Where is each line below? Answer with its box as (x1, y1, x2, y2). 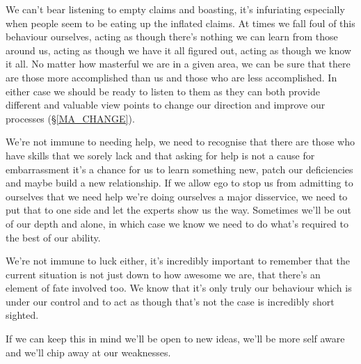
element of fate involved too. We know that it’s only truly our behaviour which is (6, 280, 352, 295)
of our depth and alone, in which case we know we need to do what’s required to (6, 216, 348, 230)
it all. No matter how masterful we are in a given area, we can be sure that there (6, 56, 351, 71)
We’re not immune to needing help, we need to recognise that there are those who (6, 134, 355, 149)
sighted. (6, 308, 39, 322)
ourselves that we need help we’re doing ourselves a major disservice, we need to (6, 189, 348, 203)
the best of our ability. (6, 230, 101, 244)
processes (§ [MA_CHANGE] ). (6, 111, 135, 125)
